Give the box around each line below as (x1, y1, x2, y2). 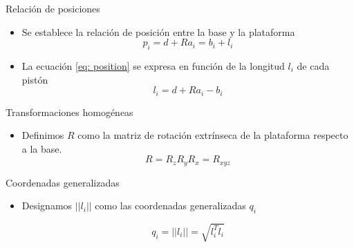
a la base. (21, 141, 62, 155)
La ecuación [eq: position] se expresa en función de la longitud (21, 58, 285, 73)
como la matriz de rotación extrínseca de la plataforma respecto (77, 128, 348, 142)
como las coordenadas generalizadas (95, 198, 246, 213)
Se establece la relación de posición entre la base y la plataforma (21, 24, 295, 39)
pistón (21, 72, 48, 86)
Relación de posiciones (6, 1, 100, 15)
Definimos (21, 128, 64, 142)
